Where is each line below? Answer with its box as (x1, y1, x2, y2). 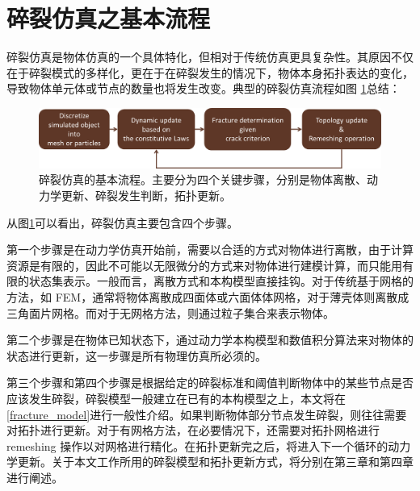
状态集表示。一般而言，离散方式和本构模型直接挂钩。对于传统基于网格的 (28, 273, 414, 289)
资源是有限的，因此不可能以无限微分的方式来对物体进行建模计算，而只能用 (6, 256, 402, 273)
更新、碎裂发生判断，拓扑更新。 (61, 187, 231, 204)
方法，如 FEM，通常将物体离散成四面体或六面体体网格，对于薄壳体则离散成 (6, 289, 409, 305)
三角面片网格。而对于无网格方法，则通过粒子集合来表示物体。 (6, 304, 334, 321)
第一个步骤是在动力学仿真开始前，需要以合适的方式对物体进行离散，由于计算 (6, 241, 414, 258)
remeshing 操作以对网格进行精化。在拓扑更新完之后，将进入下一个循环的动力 (6, 437, 411, 454)
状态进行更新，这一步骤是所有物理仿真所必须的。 (6, 347, 267, 364)
